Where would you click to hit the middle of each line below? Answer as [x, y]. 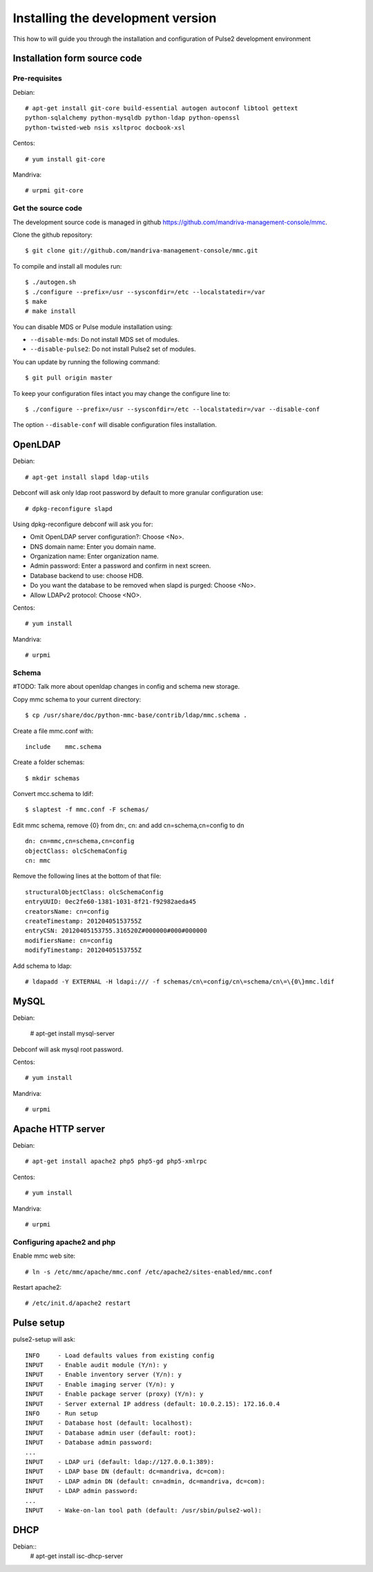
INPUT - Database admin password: [89, 1443]
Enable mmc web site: [44, 1256]
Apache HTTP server [59, 1129]
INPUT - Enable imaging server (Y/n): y [100, 1384]
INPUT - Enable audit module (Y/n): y [96, 1365]
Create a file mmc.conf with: [53, 731]
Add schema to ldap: [42, 966]
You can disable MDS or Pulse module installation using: [93, 327]
